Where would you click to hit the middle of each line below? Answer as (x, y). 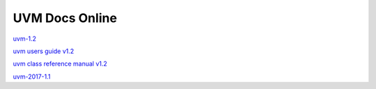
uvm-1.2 (25, 39)
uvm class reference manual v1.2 (60, 64)
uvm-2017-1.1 (32, 77)
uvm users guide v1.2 (44, 51)
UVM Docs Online (65, 18)
